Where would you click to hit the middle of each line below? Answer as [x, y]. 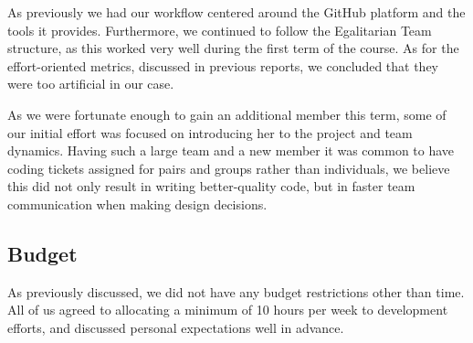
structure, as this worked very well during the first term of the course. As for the [233, 48]
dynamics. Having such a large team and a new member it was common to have [231, 150]
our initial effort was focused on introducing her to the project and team [210, 132]
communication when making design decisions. [137, 204]
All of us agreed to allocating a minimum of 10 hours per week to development [228, 310]
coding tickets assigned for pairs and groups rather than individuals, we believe [229, 168]
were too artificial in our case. [91, 84]
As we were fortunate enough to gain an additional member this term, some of [227, 114]
